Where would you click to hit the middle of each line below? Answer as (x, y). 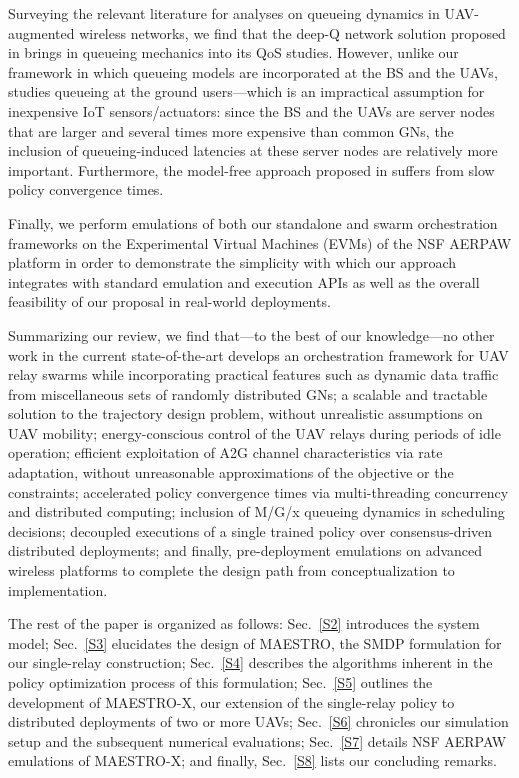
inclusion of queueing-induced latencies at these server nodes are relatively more (253, 150)
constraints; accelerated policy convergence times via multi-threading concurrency (258, 491)
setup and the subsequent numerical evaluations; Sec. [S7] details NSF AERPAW (257, 740)
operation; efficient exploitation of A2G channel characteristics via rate (225, 452)
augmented (41, 32)
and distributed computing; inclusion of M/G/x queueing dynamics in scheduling (256, 511)
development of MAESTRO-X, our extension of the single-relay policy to (231, 701)
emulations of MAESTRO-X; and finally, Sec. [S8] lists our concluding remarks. (252, 760)
